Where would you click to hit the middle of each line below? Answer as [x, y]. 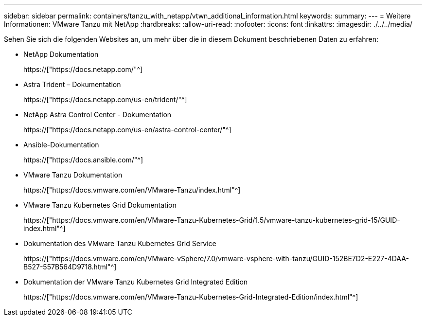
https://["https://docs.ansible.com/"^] [83, 160]
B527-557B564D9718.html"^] [70, 267]
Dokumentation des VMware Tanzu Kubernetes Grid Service [120, 243]
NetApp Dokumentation [61, 54]
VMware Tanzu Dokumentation [73, 175]
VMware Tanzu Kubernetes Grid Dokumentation [100, 205]
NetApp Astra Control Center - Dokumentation [98, 115]
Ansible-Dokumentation [61, 145]
